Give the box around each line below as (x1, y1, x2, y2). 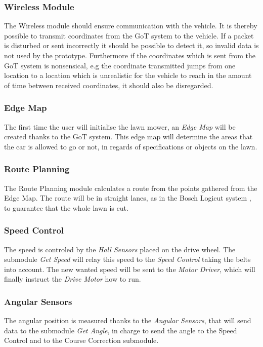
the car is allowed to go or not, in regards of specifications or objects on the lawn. (4, 141, 257, 151)
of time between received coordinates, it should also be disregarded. (4, 80, 213, 90)
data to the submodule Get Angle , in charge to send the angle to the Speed (4, 325, 237, 335)
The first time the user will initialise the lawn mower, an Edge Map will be (4, 121, 236, 132)
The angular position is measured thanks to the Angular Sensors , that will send (4, 315, 251, 326)
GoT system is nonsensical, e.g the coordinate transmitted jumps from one (4, 60, 236, 70)
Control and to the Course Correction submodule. (4, 335, 159, 345)
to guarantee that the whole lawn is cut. (4, 202, 128, 213)
